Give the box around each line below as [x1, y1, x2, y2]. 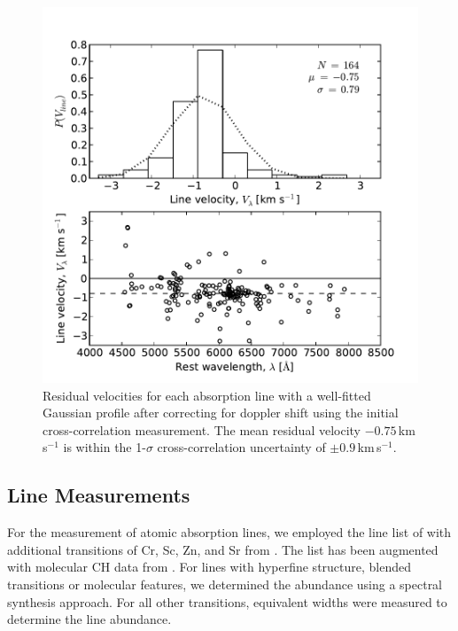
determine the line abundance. [7, 610, 172, 628]
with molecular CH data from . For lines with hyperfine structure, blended [7, 557, 412, 576]
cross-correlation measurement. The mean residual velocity [43, 420, 361, 439]
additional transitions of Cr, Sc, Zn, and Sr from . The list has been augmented [7, 540, 439, 558]
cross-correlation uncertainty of [157, 438, 326, 456]
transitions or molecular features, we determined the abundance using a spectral [7, 574, 443, 593]
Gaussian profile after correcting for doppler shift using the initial [43, 403, 399, 422]
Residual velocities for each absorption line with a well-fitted [43, 386, 371, 404]
